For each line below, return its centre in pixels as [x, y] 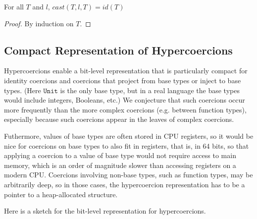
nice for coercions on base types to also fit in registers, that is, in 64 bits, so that [127, 145]
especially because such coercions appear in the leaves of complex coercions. [119, 119]
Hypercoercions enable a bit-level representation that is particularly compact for [126, 71]
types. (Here [23, 90]
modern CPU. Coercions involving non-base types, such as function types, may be [128, 175]
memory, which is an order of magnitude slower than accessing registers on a [120, 165]
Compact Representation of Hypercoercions [118, 50]
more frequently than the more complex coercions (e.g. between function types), [125, 109]
